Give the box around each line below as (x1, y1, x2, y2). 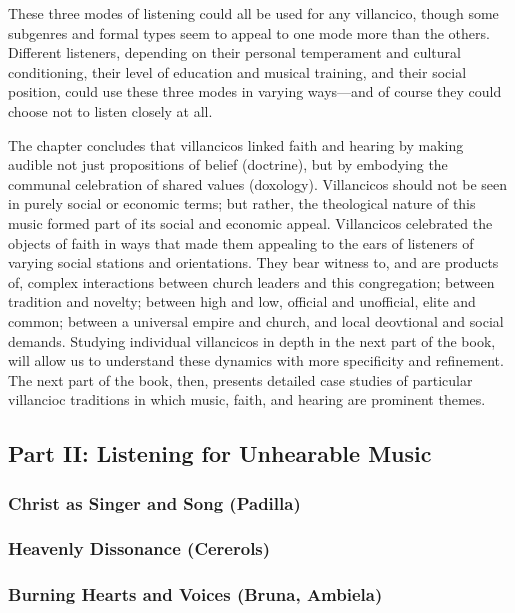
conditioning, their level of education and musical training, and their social (8, 61, 467, 82)
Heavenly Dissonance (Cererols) (8, 536, 271, 561)
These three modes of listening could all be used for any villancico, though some (8, 3, 499, 23)
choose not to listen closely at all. (8, 100, 213, 121)
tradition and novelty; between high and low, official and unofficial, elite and (8, 291, 476, 312)
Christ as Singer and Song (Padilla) (8, 490, 301, 515)
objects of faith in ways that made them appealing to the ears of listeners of (8, 232, 474, 253)
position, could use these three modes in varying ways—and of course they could (8, 81, 502, 102)
